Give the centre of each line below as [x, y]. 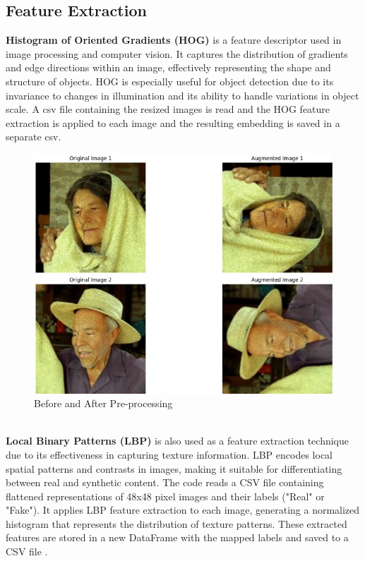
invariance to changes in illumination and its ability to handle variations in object [182, 95]
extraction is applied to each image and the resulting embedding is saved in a [173, 122]
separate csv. [34, 137]
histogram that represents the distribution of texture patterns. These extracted [176, 523]
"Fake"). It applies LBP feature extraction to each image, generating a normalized [183, 510]
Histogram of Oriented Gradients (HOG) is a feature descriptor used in [174, 40]
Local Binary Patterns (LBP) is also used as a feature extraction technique [178, 441]
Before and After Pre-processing [103, 403]
